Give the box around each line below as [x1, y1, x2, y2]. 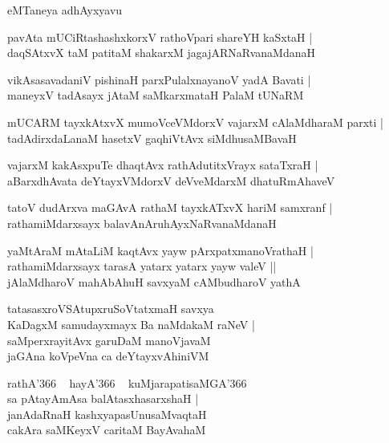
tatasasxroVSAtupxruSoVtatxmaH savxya [7, 300, 214, 317]
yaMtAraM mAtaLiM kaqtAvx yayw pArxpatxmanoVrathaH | [7, 242, 314, 258]
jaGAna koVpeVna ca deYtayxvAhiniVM [7, 347, 209, 364]
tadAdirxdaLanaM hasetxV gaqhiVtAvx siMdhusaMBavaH [7, 129, 297, 146]
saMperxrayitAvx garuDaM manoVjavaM [7, 331, 211, 348]
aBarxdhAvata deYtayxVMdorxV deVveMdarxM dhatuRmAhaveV [7, 172, 335, 189]
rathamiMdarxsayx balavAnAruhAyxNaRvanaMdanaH [7, 214, 277, 231]
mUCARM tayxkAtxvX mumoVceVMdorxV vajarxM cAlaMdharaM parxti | [7, 113, 384, 130]
